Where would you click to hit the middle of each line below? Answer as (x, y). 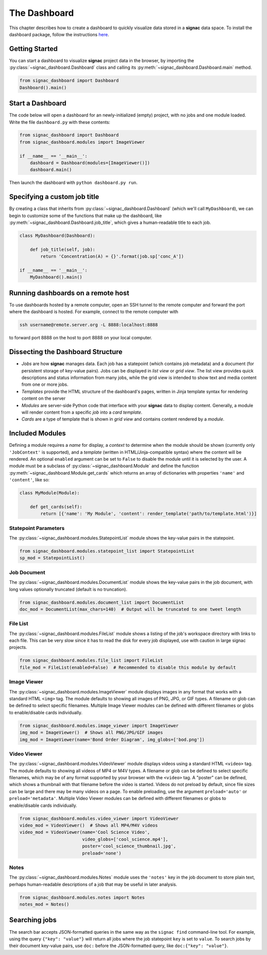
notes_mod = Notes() (44, 904)
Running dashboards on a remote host (69, 293)
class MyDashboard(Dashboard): (58, 236)
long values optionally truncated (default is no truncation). (68, 589)
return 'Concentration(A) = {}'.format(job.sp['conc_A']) (112, 257)
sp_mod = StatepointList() (52, 558)
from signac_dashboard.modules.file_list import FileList (91, 661)
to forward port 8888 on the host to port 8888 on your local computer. (81, 338)
